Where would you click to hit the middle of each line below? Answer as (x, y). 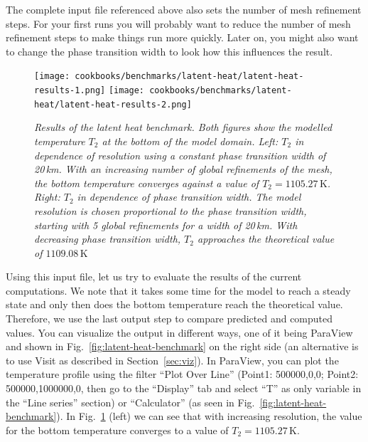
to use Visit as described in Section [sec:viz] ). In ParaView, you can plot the (172, 360)
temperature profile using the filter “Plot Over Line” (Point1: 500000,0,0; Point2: (182, 374)
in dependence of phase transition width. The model (189, 197)
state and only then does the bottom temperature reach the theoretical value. (174, 304)
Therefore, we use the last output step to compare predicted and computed (169, 319)
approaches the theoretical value (266, 239)
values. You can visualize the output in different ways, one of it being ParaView (179, 332)
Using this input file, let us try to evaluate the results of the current (154, 277)
